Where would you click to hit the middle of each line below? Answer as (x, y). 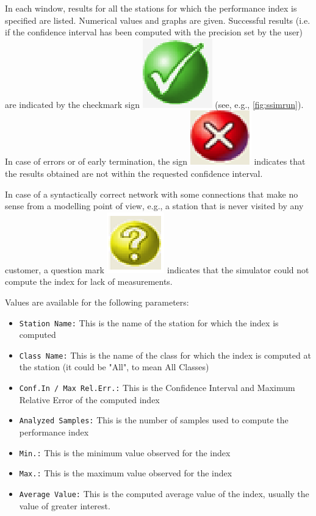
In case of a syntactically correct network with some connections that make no (152, 194)
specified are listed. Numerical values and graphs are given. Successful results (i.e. (158, 20)
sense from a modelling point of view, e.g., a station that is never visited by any (154, 206)
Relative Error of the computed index (89, 399)
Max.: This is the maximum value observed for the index (126, 473)
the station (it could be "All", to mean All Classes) (114, 367)
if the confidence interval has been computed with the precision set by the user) (154, 32)
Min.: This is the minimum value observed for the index (125, 452)
